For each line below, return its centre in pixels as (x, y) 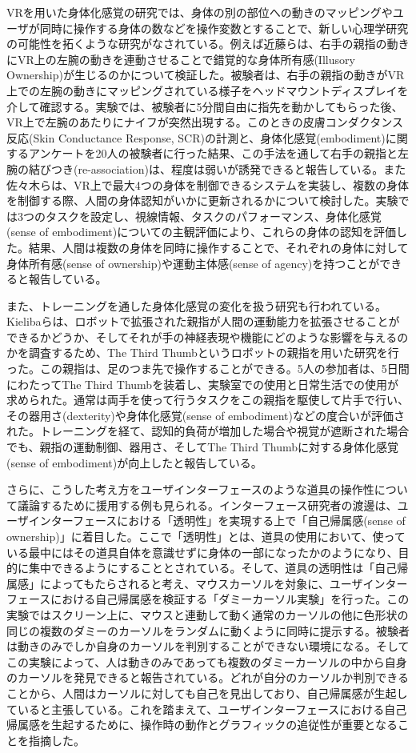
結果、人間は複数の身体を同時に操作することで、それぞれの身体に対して (218, 247)
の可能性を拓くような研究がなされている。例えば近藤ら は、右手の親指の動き (208, 44)
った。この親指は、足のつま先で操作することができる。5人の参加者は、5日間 (208, 368)
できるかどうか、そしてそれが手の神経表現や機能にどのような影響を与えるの (208, 336)
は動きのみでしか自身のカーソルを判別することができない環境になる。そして (208, 646)
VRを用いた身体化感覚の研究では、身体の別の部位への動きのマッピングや (200, 12)
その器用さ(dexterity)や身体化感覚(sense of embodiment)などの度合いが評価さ (206, 415)
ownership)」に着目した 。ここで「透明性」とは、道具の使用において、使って (206, 536)
